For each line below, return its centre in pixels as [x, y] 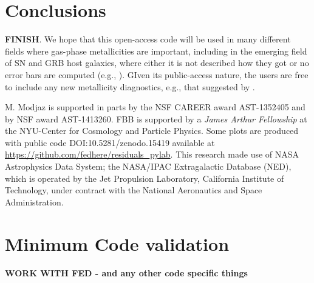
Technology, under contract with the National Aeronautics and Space [134, 190]
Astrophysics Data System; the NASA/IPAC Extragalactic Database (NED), [148, 166]
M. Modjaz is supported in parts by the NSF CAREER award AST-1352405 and [155, 107]
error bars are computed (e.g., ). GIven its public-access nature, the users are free [157, 74]
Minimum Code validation [117, 243]
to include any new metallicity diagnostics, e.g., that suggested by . [130, 86]
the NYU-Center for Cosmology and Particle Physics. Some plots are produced [152, 131]
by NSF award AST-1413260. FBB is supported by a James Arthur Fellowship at [156, 118]
